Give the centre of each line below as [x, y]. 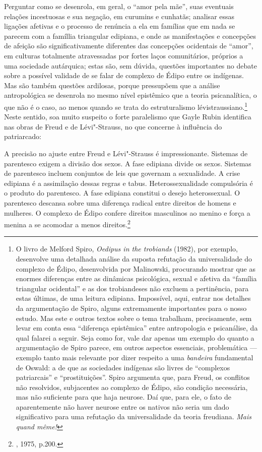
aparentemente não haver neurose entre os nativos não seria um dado [122, 406]
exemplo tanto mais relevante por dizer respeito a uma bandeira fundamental [135, 357]
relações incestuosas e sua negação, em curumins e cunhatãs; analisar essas [119, 16]
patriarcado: [23, 136]
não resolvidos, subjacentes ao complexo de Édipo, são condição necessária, [132, 387]
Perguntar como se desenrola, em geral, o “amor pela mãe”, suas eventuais [119, 6]
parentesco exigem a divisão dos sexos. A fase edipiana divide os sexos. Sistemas [128, 163]
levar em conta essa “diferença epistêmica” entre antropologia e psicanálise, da [137, 328]
